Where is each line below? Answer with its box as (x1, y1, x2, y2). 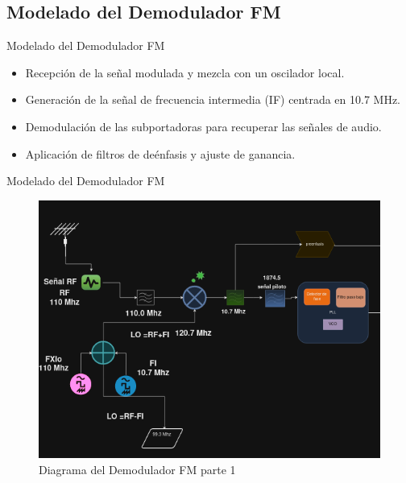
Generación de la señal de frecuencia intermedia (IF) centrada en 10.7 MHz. (25, 91, 401, 108)
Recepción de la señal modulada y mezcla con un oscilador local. (25, 64, 345, 80)
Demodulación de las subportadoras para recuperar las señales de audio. (25, 118, 382, 134)
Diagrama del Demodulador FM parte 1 (39, 460, 236, 477)
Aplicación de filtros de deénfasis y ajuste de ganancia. (25, 145, 296, 162)
